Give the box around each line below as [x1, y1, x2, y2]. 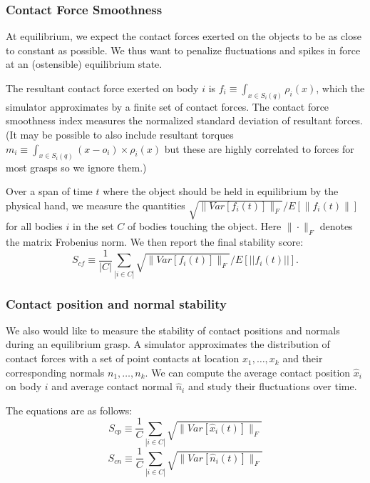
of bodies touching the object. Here [128, 219, 282, 234]
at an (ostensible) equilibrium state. [6, 56, 163, 71]
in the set [73, 219, 114, 234]
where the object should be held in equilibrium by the [103, 184, 339, 199]
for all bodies [6, 219, 63, 234]
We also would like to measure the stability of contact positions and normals [6, 322, 340, 337]
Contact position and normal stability [6, 294, 227, 312]
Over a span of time [6, 184, 93, 199]
